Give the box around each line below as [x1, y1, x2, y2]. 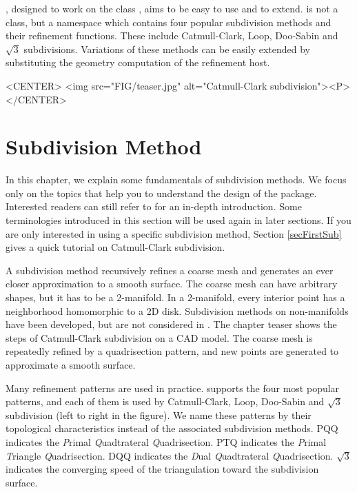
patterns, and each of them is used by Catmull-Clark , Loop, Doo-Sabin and [6, 394, 325, 409]
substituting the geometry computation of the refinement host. [6, 55, 270, 70]
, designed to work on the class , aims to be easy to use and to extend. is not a [6, 1, 338, 15]
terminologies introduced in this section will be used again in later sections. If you [6, 213, 351, 227]
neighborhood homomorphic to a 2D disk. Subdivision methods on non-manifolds [6, 303, 349, 318]
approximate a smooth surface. [6, 358, 136, 371]
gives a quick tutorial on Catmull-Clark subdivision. [6, 240, 225, 254]
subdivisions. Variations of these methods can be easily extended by [23, 41, 310, 56]
